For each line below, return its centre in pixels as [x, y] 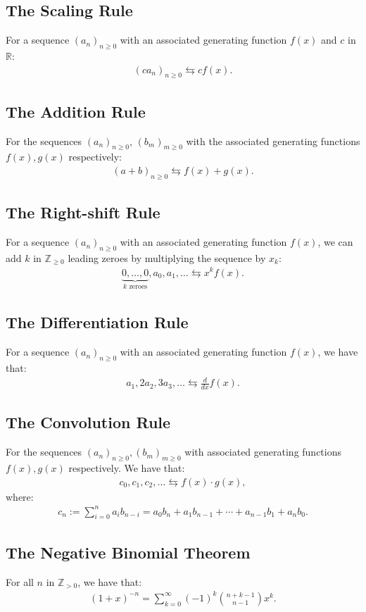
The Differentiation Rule [97, 322]
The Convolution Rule [88, 422]
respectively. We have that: [127, 467]
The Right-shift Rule [83, 212]
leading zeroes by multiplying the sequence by [167, 257]
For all [20, 581]
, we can [335, 242]
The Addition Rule [76, 111]
